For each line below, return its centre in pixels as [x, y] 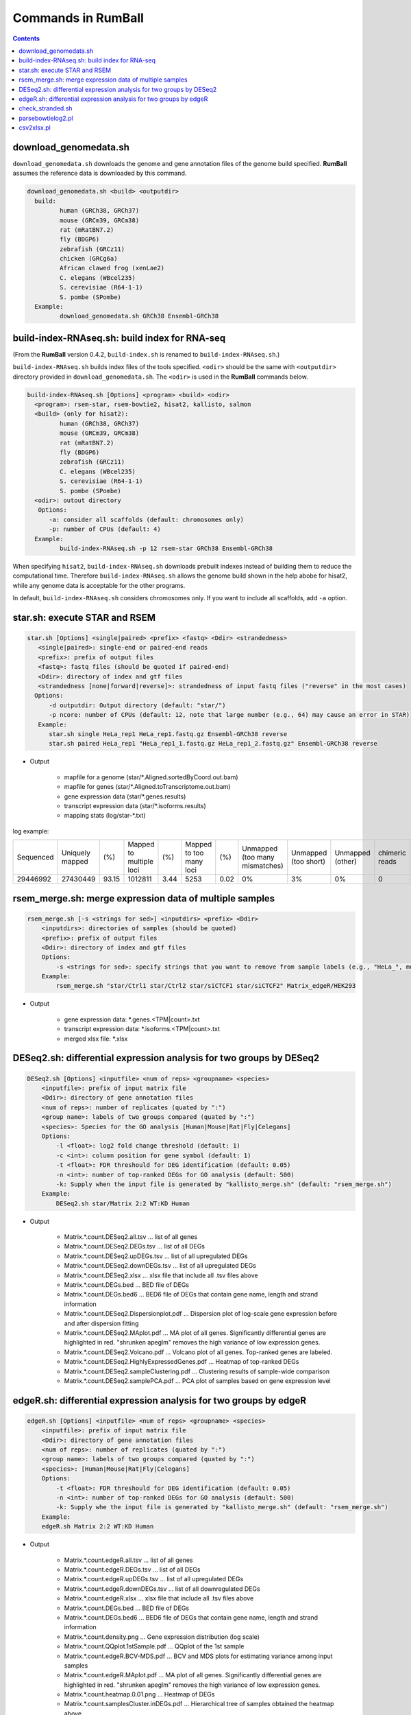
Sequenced [35, 858]
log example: [31, 831]
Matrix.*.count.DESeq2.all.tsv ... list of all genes [131, 1237]
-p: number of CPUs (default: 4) [105, 529]
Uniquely [76, 853]
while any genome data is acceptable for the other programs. [99, 585]
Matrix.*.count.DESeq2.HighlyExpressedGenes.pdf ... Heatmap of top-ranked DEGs [182, 1362]
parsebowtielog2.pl [46, 118]
